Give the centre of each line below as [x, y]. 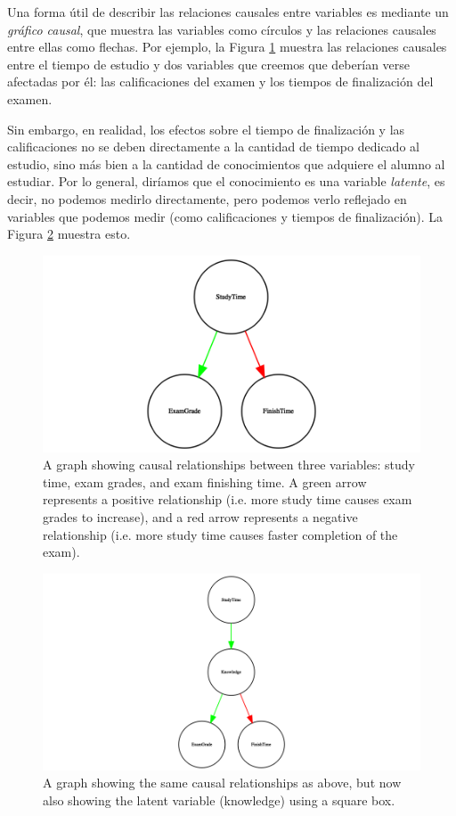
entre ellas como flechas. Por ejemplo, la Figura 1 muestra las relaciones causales [227, 47]
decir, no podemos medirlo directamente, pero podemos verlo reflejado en [207, 198]
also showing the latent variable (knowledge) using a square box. [219, 800]
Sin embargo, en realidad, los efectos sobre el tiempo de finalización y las [206, 129]
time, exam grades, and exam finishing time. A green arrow [205, 481]
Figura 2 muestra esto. [69, 234]
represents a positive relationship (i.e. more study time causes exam [228, 499]
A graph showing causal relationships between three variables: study [229, 465]
